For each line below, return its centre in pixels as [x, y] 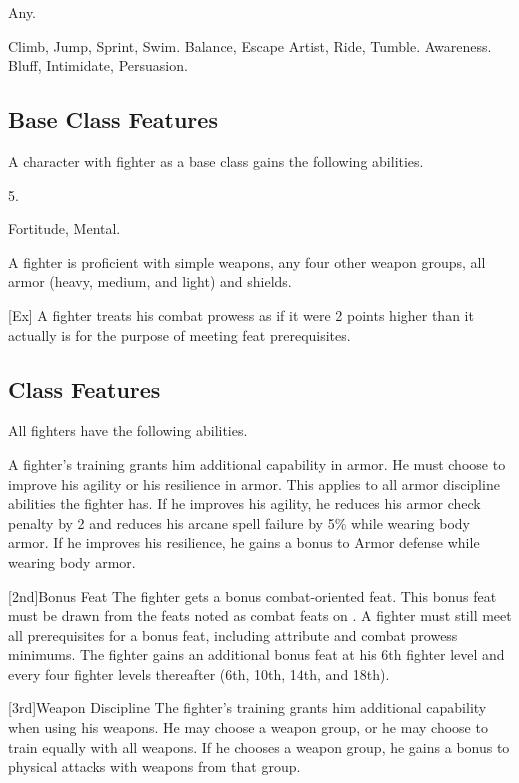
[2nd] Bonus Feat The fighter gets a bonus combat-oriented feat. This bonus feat [252, 595]
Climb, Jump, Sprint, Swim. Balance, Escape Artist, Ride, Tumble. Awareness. [250, 45]
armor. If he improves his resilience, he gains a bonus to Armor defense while [244, 542]
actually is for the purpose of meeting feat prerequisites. [179, 334]
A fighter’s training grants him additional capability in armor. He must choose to [257, 463]
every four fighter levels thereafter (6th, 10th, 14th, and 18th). [199, 673]
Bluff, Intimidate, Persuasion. [98, 65]
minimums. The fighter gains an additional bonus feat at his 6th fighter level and [256, 654]
